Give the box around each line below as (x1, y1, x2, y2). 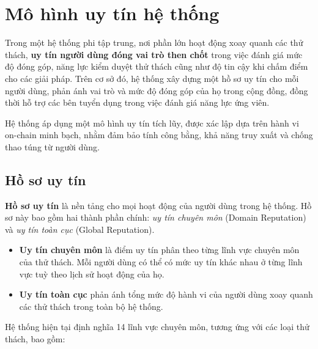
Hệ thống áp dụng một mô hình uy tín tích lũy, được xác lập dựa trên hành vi (5, 116, 299, 129)
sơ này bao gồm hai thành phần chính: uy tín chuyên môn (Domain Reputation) (5, 211, 306, 224)
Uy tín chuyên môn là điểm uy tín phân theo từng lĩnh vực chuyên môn (19, 243, 300, 256)
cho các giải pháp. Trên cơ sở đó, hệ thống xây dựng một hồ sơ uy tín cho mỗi (5, 72, 299, 84)
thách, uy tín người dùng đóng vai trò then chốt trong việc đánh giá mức (5, 48, 303, 61)
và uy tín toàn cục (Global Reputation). (5, 222, 155, 235)
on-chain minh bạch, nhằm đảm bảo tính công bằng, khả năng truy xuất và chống (5, 128, 313, 141)
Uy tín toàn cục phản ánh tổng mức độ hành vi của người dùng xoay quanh (19, 288, 313, 301)
